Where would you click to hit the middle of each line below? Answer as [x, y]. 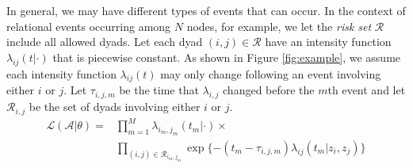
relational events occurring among [89, 26]
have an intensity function [328, 42]
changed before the [269, 90]
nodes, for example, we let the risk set [279, 26]
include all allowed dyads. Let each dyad [105, 42]
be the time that [159, 90]
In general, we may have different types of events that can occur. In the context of [206, 10]
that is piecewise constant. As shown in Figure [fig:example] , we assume [227, 57]
